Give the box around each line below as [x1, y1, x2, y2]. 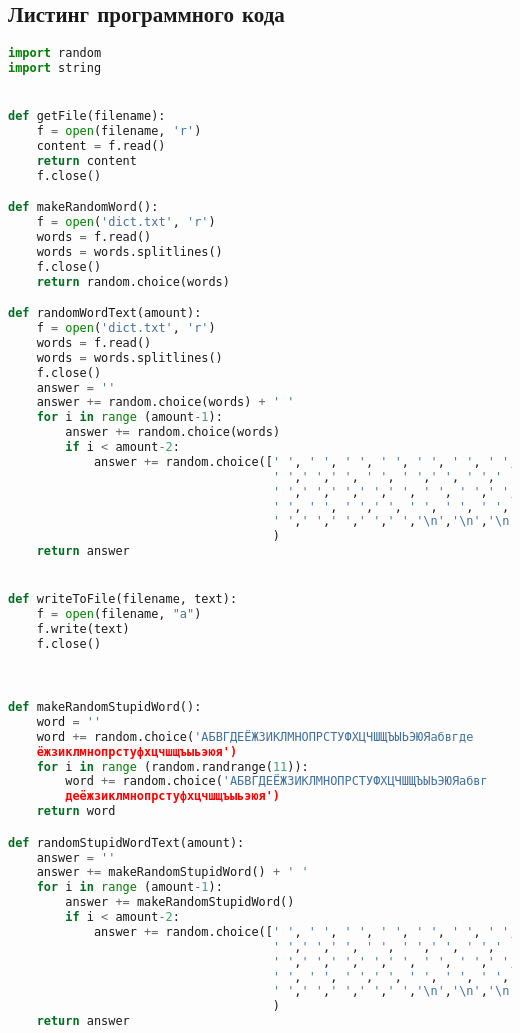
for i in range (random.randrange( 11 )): [36, 759, 309, 774]
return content [36, 153, 137, 168]
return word [36, 804, 116, 819]
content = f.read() [36, 139, 166, 154]
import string [8, 61, 102, 76]
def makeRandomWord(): [8, 200, 159, 215]
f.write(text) [36, 622, 130, 637]
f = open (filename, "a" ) [36, 607, 202, 622]
